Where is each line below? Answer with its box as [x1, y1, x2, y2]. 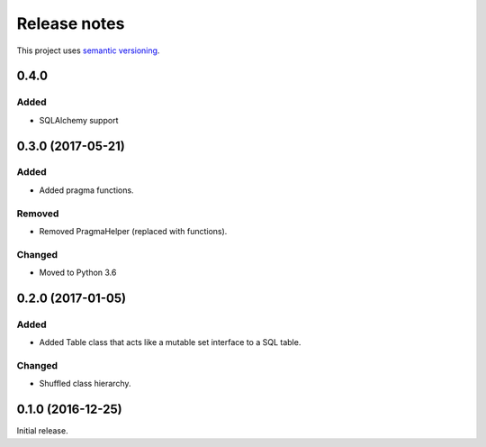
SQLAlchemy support [39, 114, 119, 125]
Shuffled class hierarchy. [39, 379, 131, 389]
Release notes [16, 14, 125, 33]
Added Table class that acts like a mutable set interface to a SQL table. [39, 337, 301, 348]
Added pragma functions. [39, 185, 134, 196]
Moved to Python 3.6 [39, 267, 117, 278]
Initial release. [16, 425, 68, 436]
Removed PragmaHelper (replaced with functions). [39, 226, 228, 236]
